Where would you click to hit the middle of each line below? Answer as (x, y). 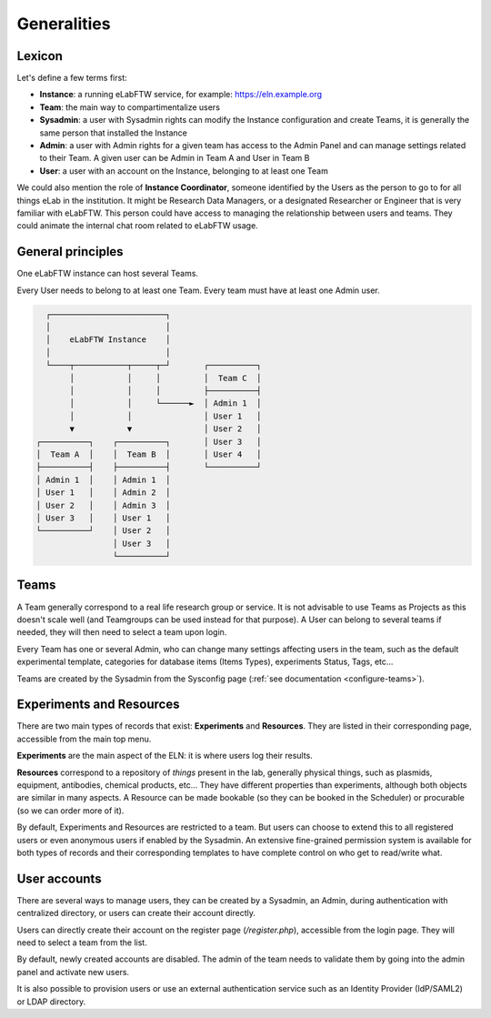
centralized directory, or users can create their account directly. (136, 913)
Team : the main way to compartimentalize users (130, 107)
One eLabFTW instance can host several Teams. (108, 274)
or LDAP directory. (51, 1002)
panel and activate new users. (73, 972)
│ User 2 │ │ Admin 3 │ (103, 505)
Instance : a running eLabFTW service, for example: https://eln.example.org (181, 95)
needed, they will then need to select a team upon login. (122, 632)
